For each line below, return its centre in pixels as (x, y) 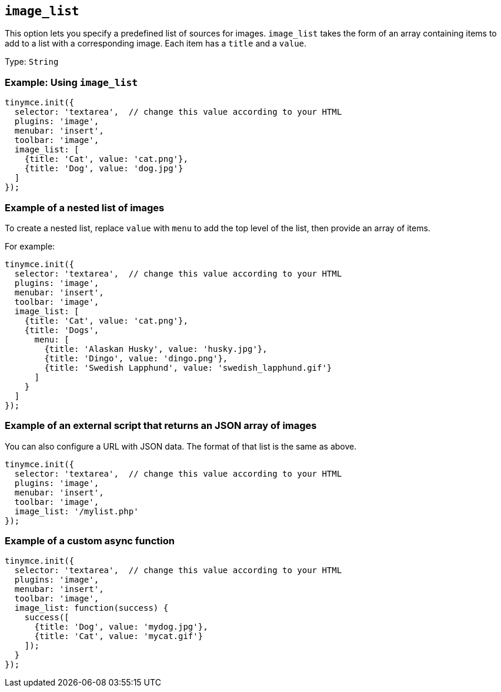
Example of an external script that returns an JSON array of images (161, 426)
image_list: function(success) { (91, 608)
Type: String (32, 62)
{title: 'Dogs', (62, 330)
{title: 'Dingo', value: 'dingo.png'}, (136, 358)
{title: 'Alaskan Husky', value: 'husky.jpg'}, (156, 349)
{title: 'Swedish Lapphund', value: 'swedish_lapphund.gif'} (188, 367)
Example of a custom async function (90, 541)
